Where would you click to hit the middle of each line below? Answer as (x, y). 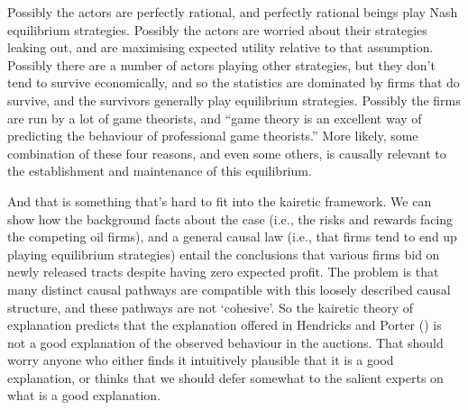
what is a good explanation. (84, 395)
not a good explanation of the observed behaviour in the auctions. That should (225, 342)
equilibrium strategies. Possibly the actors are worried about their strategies (217, 29)
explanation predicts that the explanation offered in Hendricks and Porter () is (225, 325)
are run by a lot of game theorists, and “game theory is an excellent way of (215, 118)
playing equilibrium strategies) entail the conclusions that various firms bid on (224, 254)
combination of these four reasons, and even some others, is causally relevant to (227, 153)
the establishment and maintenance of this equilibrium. (160, 171)
